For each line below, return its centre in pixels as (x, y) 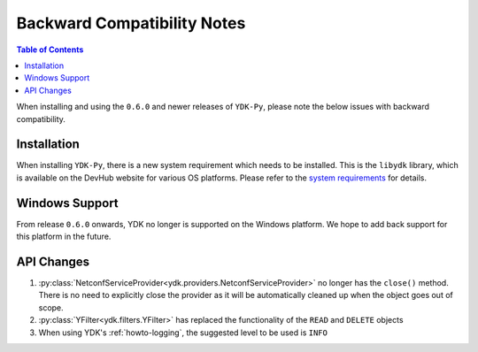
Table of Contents (50, 50)
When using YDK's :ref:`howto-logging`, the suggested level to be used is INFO (183, 333)
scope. (51, 307)
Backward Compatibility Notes (131, 23)
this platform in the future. (64, 237)
